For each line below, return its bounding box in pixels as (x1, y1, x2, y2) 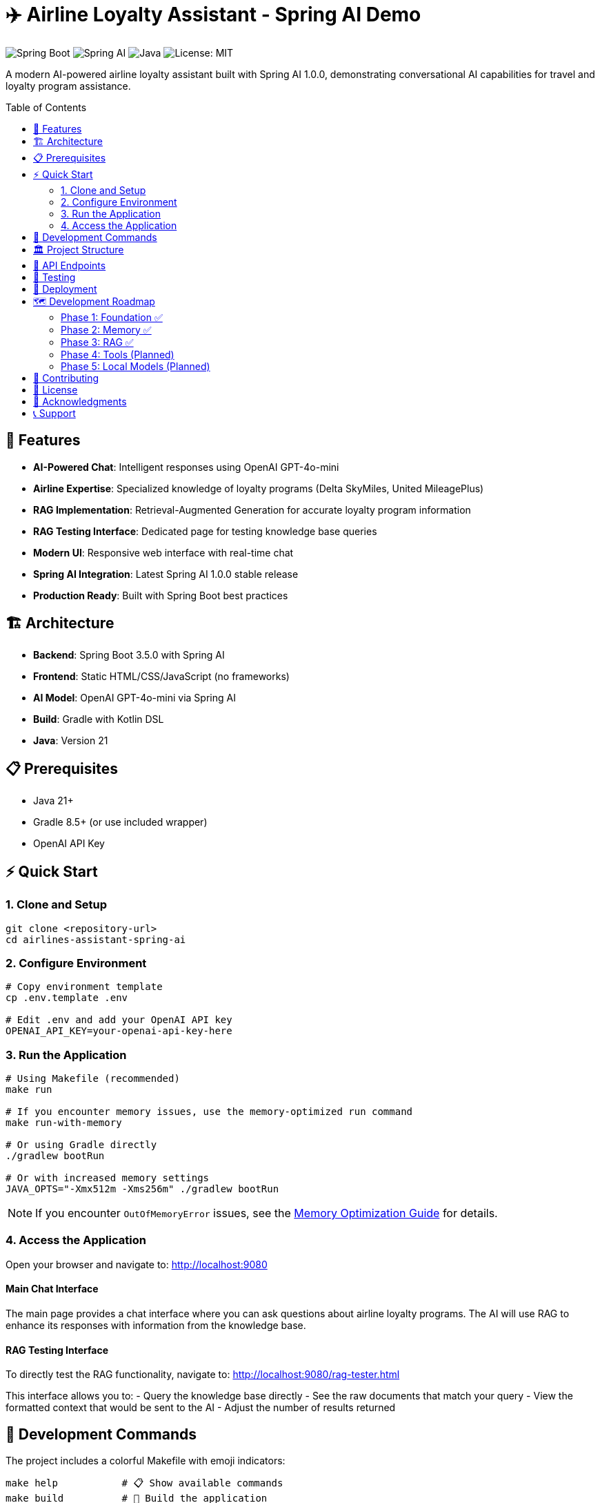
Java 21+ (33, 795, 74, 807)
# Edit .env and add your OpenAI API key (6, 1014, 232, 1026)
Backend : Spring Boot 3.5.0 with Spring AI (33, 649, 225, 661)
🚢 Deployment (33, 282, 97, 295)
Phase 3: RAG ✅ (61, 336, 134, 348)
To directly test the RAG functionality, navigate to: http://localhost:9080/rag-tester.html (6, 1368, 400, 1381)
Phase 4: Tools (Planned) (61, 348, 174, 360)
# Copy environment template (6, 981, 163, 993)
